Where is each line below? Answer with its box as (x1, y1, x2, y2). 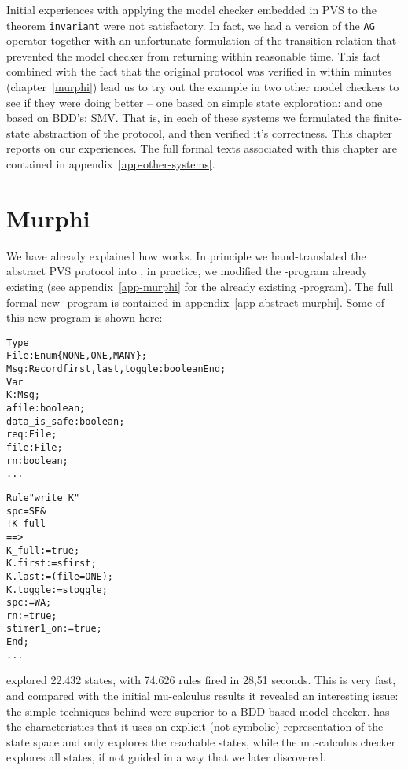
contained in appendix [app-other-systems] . (6, 156, 215, 171)
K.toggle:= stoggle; (6, 584, 108, 595)
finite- (373, 109, 402, 126)
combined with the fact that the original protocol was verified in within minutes (6, 63, 391, 79)
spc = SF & (6, 505, 46, 517)
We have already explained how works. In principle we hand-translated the (6, 247, 366, 263)
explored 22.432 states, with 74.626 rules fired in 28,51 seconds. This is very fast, (6, 672, 396, 688)
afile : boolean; (6, 402, 86, 414)
